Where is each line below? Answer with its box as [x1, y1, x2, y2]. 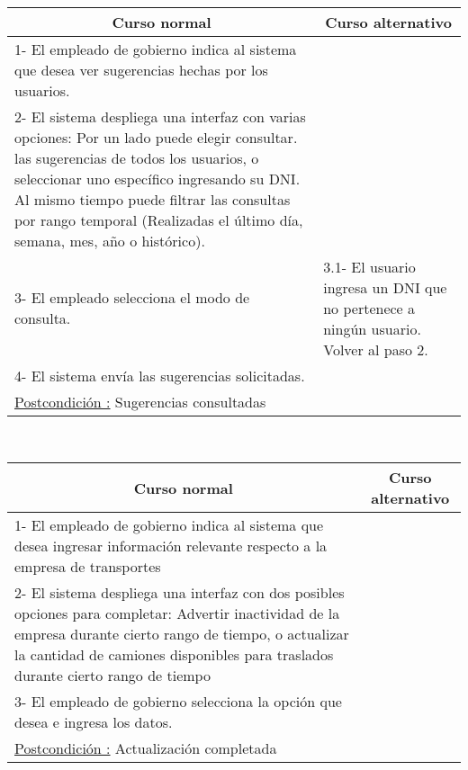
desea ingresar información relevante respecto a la [14, 535, 328, 557]
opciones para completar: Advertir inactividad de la [14, 603, 340, 624]
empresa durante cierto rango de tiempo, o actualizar [14, 623, 349, 645]
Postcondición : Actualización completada [14, 738, 277, 759]
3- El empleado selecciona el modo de [14, 287, 250, 309]
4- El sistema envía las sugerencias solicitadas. [14, 364, 305, 386]
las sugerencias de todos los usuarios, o [14, 147, 259, 168]
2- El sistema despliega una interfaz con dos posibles [14, 582, 345, 604]
